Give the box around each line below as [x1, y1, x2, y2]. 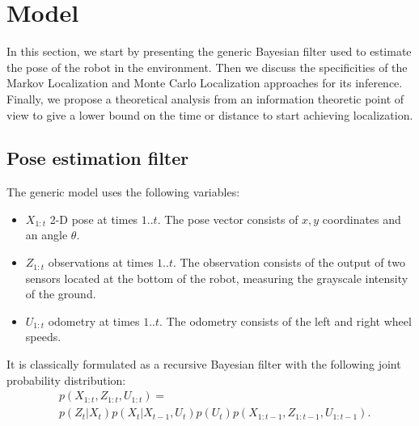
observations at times [48, 254, 154, 271]
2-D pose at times [49, 210, 138, 227]
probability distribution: [6, 371, 126, 388]
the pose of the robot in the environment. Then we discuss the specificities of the [6, 58, 408, 75]
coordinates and [322, 210, 401, 227]
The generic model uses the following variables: [6, 183, 240, 200]
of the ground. [25, 285, 96, 302]
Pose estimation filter [6, 146, 189, 171]
